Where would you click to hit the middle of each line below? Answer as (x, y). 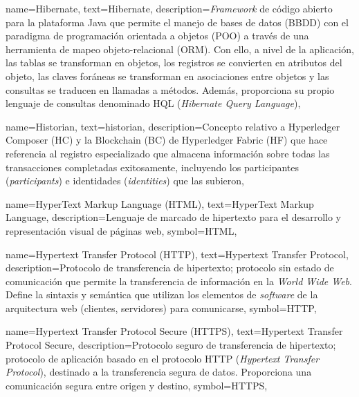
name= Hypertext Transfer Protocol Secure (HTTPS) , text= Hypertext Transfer (174, 331)
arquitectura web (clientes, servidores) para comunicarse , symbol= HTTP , (161, 308)
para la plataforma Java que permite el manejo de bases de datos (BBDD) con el (177, 22)
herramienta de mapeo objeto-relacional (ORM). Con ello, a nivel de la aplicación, (180, 49)
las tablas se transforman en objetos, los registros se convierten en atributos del (174, 62)
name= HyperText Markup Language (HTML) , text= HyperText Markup (160, 203)
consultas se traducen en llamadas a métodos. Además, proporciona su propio (170, 89)
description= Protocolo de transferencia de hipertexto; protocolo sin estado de (170, 268)
